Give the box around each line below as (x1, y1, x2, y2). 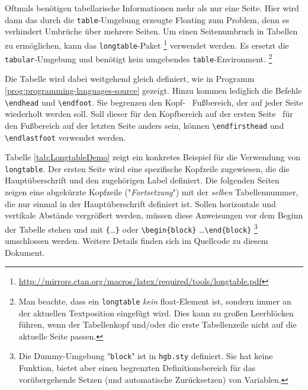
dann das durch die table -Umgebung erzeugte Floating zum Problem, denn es (5, 13, 290, 26)
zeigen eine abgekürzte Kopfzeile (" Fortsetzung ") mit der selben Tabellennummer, (5, 186, 299, 198)
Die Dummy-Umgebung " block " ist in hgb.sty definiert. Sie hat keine (18, 350, 273, 362)
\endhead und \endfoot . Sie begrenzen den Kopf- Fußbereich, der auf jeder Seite (5, 96, 303, 108)
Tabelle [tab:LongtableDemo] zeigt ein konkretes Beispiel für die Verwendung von (5, 151, 301, 163)
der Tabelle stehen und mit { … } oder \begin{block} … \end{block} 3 (5, 221, 258, 235)
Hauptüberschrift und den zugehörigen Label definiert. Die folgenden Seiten (5, 174, 280, 186)
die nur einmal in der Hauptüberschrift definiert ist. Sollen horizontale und (5, 197, 276, 210)
